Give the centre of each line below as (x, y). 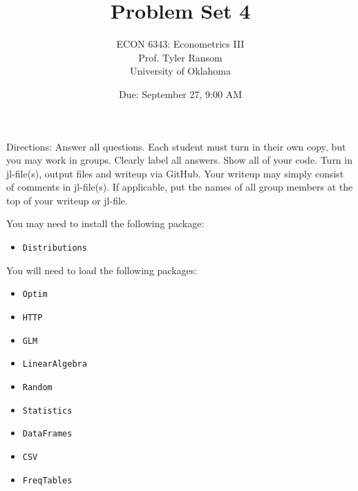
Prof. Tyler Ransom (180, 57)
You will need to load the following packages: (102, 270)
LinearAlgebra (55, 364)
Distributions (55, 248)
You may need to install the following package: (105, 223)
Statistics (47, 411)
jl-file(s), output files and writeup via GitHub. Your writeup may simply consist (175, 173)
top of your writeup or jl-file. (67, 200)
